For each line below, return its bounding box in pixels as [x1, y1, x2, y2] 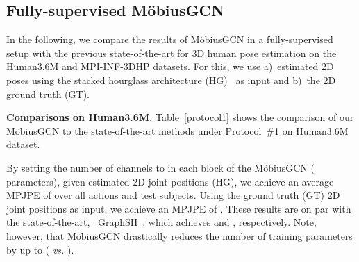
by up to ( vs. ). [6, 242, 74, 256]
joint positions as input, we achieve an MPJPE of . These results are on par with [6, 201, 351, 215]
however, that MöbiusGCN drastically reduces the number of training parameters [6, 228, 353, 243]
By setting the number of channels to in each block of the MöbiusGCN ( [6, 160, 315, 174]
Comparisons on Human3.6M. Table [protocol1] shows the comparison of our [6, 110, 354, 124]
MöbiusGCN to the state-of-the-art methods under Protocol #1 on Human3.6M [6, 123, 349, 138]
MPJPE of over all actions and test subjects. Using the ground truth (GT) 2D [6, 188, 340, 202]
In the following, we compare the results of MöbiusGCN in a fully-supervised [6, 32, 333, 47]
